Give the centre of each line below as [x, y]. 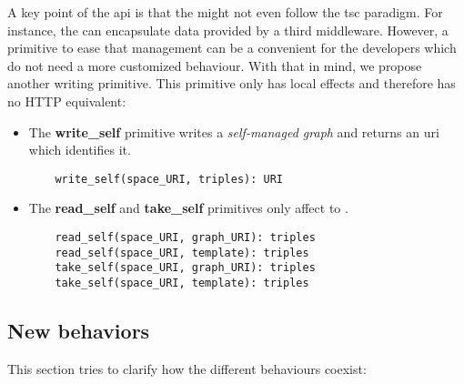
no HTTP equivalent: [67, 101]
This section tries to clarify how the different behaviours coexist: [187, 368]
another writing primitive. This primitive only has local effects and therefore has [232, 83]
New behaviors [79, 331]
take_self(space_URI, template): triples [182, 283]
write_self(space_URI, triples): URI [169, 179]
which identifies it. [80, 150]
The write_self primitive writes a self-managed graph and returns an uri [234, 131]
